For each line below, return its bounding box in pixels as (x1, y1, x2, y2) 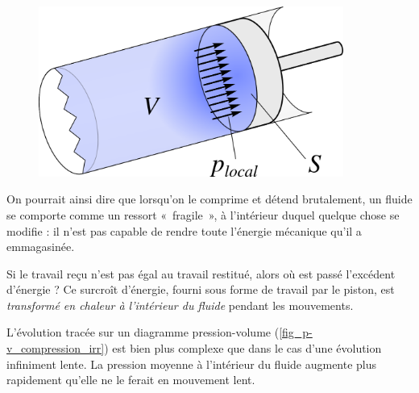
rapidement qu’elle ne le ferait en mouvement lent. (6, 371, 255, 388)
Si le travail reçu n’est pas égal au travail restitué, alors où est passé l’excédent (6, 265, 396, 282)
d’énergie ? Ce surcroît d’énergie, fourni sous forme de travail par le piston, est (6, 281, 395, 298)
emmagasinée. (6, 238, 75, 255)
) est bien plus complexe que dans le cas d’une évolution (104, 340, 382, 357)
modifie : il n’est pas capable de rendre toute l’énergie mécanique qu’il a (6, 222, 362, 239)
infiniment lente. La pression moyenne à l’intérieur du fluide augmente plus (6, 355, 377, 372)
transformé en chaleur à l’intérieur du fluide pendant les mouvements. (6, 296, 354, 313)
